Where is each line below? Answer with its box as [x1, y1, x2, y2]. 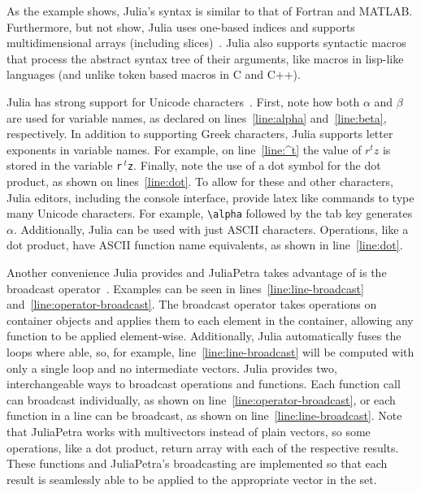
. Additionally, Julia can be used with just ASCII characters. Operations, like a [13, 220, 409, 237]
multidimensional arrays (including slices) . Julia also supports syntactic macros [7, 34, 406, 51]
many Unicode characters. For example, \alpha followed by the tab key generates [7, 205, 413, 222]
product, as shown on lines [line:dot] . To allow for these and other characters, [7, 173, 393, 189]
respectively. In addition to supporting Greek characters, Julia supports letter [7, 125, 393, 142]
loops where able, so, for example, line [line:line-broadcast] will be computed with [7, 344, 414, 360]
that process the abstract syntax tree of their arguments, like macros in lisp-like [7, 50, 404, 67]
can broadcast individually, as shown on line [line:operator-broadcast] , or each [7, 391, 396, 408]
